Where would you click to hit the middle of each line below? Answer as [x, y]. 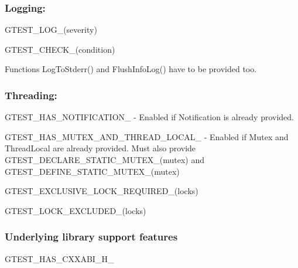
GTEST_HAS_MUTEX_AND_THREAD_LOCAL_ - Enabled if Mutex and [147, 136]
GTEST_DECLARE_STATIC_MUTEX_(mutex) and [105, 160]
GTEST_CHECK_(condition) [60, 49]
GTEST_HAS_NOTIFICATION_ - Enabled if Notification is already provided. [150, 117]
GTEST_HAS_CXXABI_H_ [59, 258]
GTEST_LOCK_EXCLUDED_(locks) [76, 210]
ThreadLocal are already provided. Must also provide [100, 148]
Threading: [31, 95]
